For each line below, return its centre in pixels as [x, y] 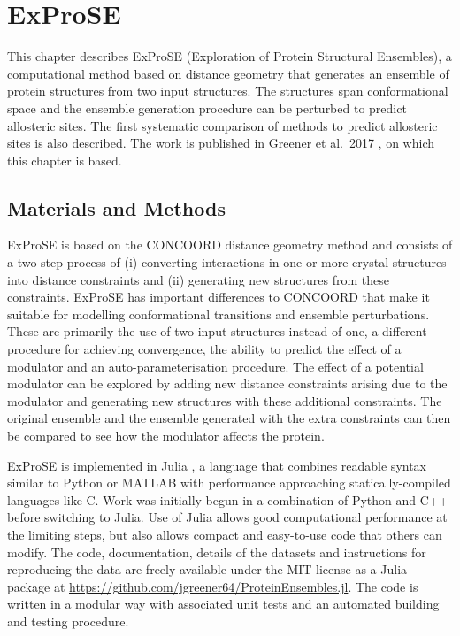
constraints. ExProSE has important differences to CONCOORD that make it [218, 297]
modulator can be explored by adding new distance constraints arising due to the [227, 383]
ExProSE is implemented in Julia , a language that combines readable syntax [217, 465]
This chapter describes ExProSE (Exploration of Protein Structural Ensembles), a [230, 56]
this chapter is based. [65, 160]
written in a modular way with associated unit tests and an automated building [223, 604]
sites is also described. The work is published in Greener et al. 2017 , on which [221, 143]
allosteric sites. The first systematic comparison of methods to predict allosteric [222, 125]
